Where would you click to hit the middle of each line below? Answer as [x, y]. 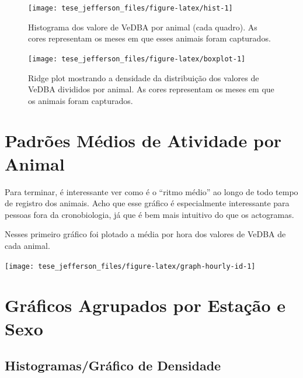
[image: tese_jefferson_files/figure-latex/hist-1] [130, 8]
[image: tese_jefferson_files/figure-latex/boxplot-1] [137, 59]
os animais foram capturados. [81, 100]
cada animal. [27, 245]
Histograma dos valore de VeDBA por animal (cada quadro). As [143, 27]
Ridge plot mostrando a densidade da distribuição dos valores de [144, 77]
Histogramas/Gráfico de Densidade [113, 365]
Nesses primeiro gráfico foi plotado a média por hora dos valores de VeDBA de [145, 234]
